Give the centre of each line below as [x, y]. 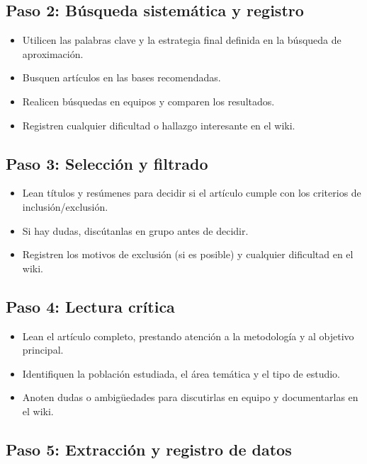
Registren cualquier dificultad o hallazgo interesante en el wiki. [159, 125]
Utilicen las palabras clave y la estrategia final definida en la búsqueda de [182, 40]
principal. [43, 350]
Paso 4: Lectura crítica [90, 306]
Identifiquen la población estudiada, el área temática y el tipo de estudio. [181, 373]
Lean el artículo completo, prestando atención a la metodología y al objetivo [188, 336]
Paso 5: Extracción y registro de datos [149, 449]
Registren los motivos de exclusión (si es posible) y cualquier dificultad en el [188, 254]
